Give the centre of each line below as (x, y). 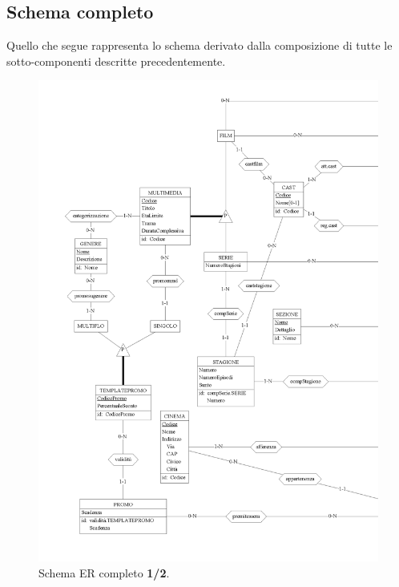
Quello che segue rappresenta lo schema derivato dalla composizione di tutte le (199, 45)
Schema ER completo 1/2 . (104, 572)
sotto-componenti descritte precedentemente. (116, 61)
